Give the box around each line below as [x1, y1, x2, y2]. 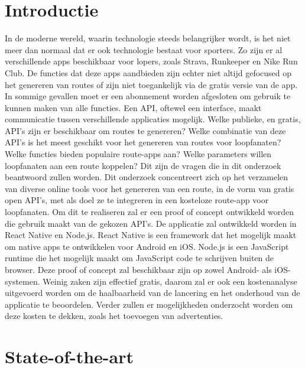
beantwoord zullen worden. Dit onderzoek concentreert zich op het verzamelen [5, 171, 288, 183]
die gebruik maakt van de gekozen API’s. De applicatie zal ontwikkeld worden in [5, 217, 297, 229]
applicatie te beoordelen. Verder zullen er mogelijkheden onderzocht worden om [5, 298, 293, 310]
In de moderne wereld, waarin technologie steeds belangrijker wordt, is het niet [5, 32, 291, 44]
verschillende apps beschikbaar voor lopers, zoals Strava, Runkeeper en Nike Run [5, 55, 298, 67]
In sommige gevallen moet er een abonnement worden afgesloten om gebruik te [5, 90, 291, 102]
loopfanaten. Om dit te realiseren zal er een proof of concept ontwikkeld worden [5, 206, 294, 218]
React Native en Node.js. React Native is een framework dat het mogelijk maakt [5, 229, 297, 241]
